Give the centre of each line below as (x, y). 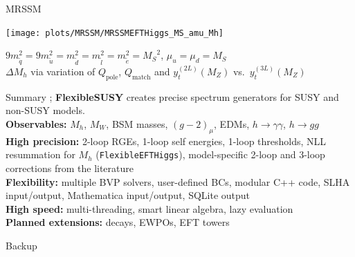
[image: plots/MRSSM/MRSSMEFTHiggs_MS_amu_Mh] (115, 33)
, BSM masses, (137, 123)
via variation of (63, 71)
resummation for (40, 154)
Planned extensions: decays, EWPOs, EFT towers (118, 222)
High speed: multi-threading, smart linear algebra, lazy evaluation (149, 208)
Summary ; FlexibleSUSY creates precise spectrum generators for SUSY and (172, 96)
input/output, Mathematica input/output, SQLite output (128, 195)
